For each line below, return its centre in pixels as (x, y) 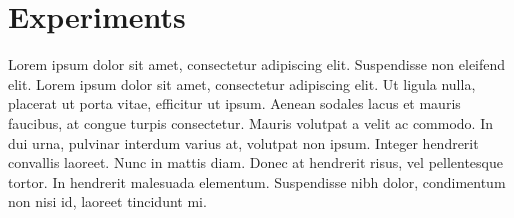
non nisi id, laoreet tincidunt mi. (107, 201)
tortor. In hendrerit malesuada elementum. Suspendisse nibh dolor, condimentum (257, 181)
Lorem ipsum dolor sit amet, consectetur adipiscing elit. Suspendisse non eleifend (257, 64)
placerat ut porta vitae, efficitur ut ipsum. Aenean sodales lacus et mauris (234, 103)
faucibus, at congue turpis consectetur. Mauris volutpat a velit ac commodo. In (250, 122)
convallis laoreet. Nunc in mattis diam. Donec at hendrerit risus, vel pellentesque (255, 162)
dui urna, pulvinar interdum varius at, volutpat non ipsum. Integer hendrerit (243, 142)
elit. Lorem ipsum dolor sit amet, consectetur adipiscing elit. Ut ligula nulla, (242, 83)
